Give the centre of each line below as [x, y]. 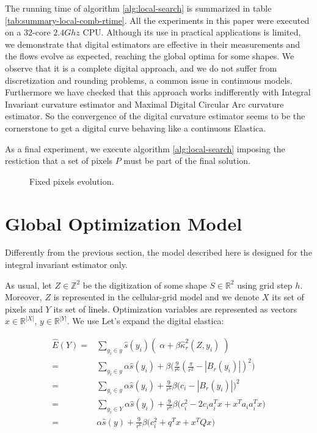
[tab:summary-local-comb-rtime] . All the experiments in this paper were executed [157, 20]
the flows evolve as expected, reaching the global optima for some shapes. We [150, 56]
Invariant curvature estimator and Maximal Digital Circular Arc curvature [144, 104]
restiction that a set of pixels [59, 161]
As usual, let [28, 285]
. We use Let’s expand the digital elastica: [145, 321]
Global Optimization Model [124, 223]
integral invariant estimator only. [66, 265]
